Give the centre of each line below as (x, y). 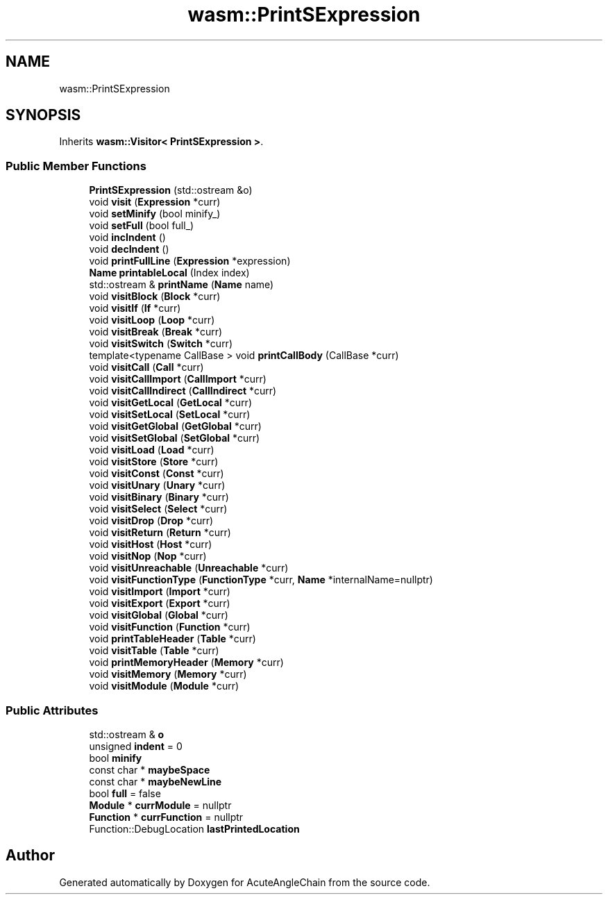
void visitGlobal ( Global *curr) (159, 615)
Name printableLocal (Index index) (169, 273)
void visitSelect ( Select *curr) (158, 509)
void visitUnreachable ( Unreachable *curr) (189, 568)
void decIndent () (129, 249)
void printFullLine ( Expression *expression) (190, 261)
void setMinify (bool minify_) (155, 214)
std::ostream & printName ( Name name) (181, 285)
